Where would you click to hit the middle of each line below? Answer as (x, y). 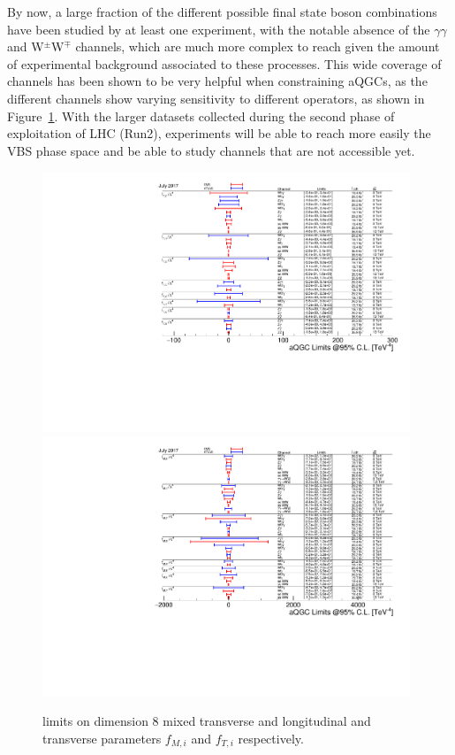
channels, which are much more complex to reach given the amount (258, 46)
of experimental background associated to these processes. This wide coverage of (224, 63)
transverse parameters (102, 738)
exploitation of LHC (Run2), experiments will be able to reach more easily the (219, 133)
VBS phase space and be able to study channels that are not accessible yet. (211, 150)
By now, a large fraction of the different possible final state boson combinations (222, 12)
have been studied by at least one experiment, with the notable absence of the (219, 29)
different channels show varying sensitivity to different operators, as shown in (216, 98)
